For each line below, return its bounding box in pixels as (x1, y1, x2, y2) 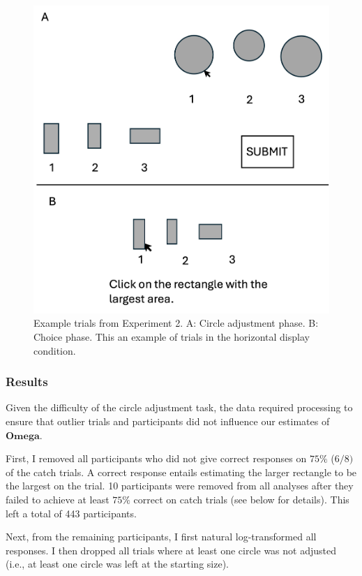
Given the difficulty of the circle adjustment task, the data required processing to (6, 400, 353, 415)
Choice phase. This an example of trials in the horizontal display (33, 329, 310, 344)
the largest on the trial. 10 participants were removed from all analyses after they (6, 478, 354, 493)
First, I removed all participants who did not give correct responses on (6, 451, 307, 466)
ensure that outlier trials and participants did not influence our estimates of (6, 413, 330, 428)
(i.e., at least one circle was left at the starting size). (6, 556, 229, 571)
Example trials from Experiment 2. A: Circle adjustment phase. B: (33, 316, 319, 330)
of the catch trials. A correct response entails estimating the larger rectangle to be (6, 464, 357, 479)
